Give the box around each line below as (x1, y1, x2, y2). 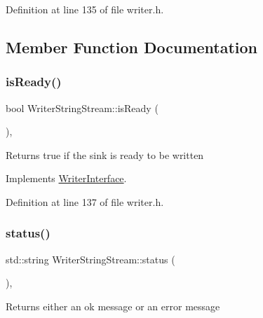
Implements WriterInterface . (6, 171, 127, 186)
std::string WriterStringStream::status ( (6, 251, 175, 266)
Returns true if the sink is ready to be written (6, 147, 204, 162)
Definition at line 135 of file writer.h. (6, 2, 164, 16)
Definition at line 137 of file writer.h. (6, 194, 164, 209)
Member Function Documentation (6, 36, 258, 57)
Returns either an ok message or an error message (6, 298, 220, 313)
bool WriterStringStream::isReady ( (6, 100, 159, 115)
